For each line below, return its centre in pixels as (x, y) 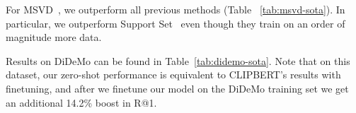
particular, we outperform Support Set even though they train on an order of (176, 23)
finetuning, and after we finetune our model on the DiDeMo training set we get (177, 88)
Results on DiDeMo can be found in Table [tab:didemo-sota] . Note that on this (178, 60)
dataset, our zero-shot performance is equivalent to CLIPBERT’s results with (173, 75)
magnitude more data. (54, 37)
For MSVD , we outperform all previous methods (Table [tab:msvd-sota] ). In (176, 9)
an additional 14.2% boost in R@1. (81, 102)
